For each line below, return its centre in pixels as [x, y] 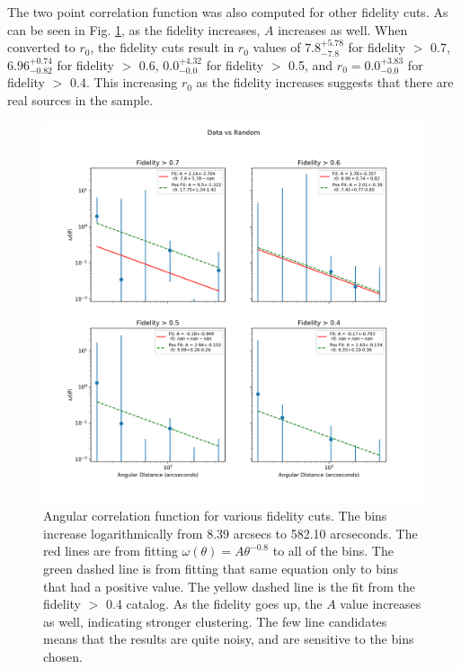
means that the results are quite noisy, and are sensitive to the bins [229, 639]
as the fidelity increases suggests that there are [325, 82]
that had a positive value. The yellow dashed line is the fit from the [230, 586]
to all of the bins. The [333, 551]
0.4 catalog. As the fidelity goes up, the [214, 604]
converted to [41, 47]
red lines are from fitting [111, 551]
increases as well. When [343, 29]
